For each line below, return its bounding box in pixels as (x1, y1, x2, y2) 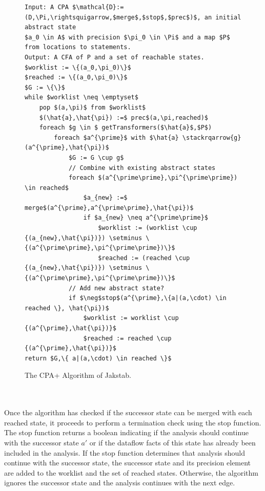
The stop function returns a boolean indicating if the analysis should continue (4, 427, 249, 438)
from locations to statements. (25, 44, 131, 51)
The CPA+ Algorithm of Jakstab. (25, 370, 131, 380)
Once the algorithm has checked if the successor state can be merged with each (4, 407, 252, 418)
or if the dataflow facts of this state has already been (89, 437, 256, 447)
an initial (204, 13, 241, 21)
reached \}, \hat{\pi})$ (25, 304, 109, 312)
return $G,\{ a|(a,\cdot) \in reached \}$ (25, 354, 172, 362)
